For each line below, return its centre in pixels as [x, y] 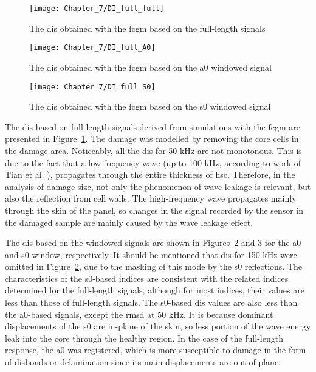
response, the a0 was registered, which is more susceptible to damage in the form [156, 350]
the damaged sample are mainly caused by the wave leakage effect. [129, 222]
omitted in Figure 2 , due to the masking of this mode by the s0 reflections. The [154, 266]
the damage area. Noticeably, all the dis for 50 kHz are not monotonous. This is [153, 150]
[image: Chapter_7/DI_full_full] [97, 9]
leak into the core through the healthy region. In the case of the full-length [144, 338]
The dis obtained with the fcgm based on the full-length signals [147, 28]
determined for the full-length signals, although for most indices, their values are [155, 290]
